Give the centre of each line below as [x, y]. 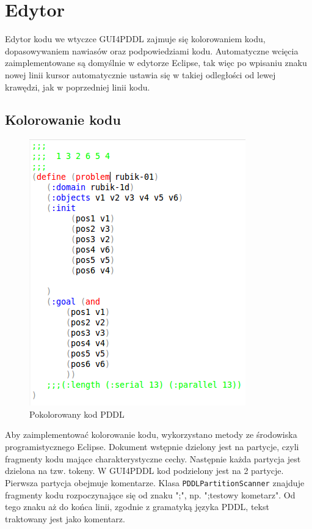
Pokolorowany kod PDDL [77, 414]
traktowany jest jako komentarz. [65, 518]
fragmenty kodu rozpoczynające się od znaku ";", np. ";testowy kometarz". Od [150, 494]
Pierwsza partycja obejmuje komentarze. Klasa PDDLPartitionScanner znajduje [155, 482]
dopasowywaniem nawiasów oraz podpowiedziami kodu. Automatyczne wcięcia [152, 50]
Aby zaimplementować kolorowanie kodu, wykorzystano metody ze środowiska [151, 435]
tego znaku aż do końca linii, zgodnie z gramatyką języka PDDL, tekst [137, 507]
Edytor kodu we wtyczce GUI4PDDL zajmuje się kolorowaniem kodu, [135, 39]
